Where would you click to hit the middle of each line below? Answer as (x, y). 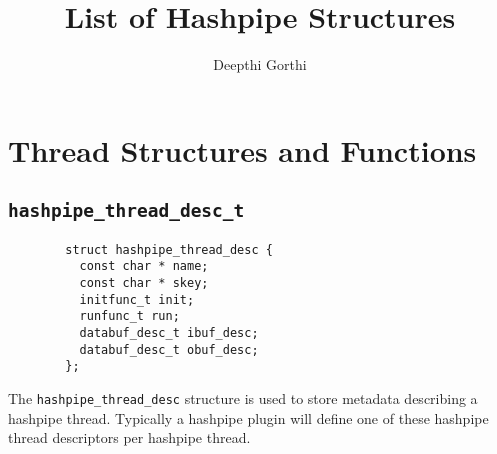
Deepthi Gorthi (260, 64)
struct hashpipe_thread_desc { (169, 249)
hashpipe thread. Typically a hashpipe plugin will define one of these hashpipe (248, 417)
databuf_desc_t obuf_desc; (169, 349)
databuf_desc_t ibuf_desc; (169, 332)
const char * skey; (144, 283)
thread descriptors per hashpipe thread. (129, 437)
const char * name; (144, 266)
